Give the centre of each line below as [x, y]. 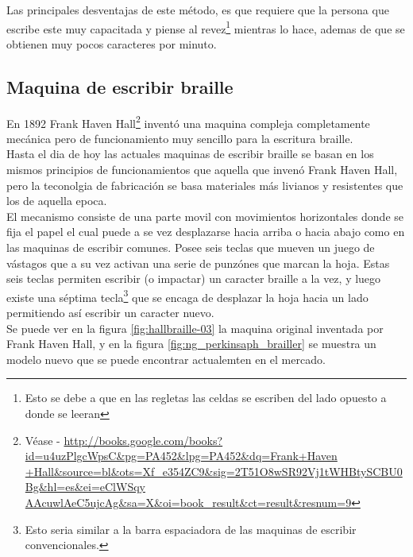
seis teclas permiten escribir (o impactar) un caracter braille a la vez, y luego [194, 278]
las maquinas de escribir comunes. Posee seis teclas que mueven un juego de [191, 248]
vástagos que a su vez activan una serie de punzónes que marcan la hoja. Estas [198, 263]
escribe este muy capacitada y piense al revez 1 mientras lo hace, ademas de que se [206, 27]
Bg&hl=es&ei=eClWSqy [85, 487]
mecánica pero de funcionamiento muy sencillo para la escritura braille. [180, 138]
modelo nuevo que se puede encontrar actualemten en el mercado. [166, 359]
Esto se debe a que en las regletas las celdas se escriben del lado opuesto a [206, 398]
